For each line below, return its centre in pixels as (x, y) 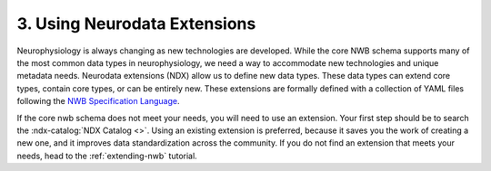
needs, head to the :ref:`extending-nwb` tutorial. (107, 156)
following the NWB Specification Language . (98, 101)
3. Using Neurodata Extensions (136, 24)
